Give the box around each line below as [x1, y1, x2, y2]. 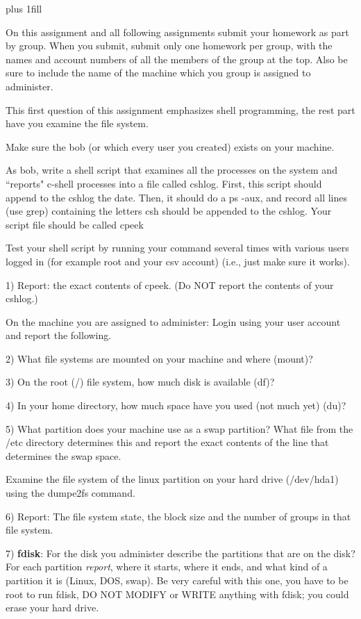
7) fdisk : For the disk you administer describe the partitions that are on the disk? [6, 545, 355, 560]
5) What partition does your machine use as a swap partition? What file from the [6, 421, 353, 436]
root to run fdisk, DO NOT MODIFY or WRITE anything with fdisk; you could [6, 586, 349, 601]
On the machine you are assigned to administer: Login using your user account [6, 314, 341, 329]
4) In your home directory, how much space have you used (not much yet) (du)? [6, 398, 346, 413]
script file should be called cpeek [6, 217, 144, 231]
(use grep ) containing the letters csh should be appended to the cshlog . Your [6, 204, 332, 218]
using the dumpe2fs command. [6, 486, 135, 500]
